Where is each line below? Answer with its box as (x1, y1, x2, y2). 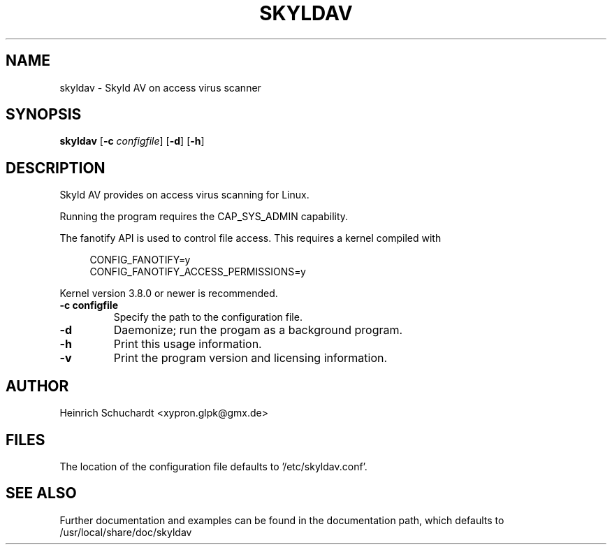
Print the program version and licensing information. (113, 351, 388, 366)
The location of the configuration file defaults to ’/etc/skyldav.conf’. (59, 460, 367, 472)
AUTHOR (6, 377, 69, 395)
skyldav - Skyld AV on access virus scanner (59, 81, 261, 94)
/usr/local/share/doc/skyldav (59, 526, 192, 538)
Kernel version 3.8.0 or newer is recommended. (59, 287, 278, 300)
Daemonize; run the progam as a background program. (113, 323, 403, 338)
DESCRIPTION (6, 159, 105, 177)
